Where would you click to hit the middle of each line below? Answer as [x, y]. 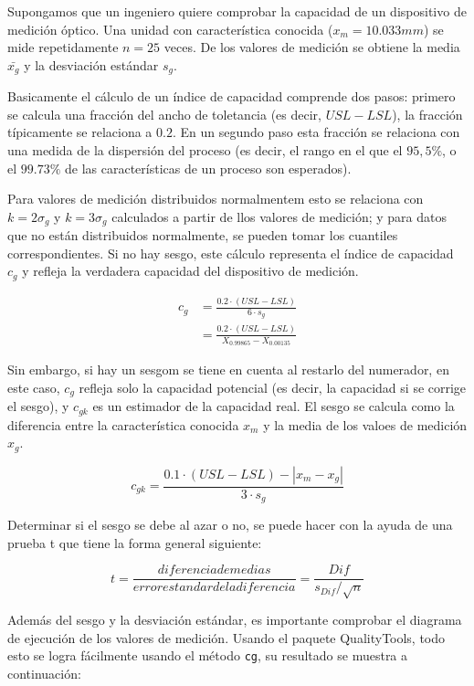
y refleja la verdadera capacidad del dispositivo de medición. [190, 271]
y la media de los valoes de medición [365, 424]
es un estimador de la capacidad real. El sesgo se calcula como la [274, 406]
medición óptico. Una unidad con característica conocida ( [170, 29]
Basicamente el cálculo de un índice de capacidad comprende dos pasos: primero [232, 96]
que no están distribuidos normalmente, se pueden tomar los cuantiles [203, 235]
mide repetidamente [63, 47]
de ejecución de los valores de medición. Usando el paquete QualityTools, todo [226, 637]
